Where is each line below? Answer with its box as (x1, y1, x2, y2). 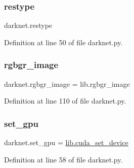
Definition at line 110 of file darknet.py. (4, 95, 126, 106)
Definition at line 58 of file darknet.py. (4, 154, 123, 164)
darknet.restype (4, 20, 53, 30)
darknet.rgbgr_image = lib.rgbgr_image (4, 78, 130, 89)
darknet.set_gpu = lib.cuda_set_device (4, 137, 128, 148)
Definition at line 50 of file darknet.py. (4, 37, 123, 47)
